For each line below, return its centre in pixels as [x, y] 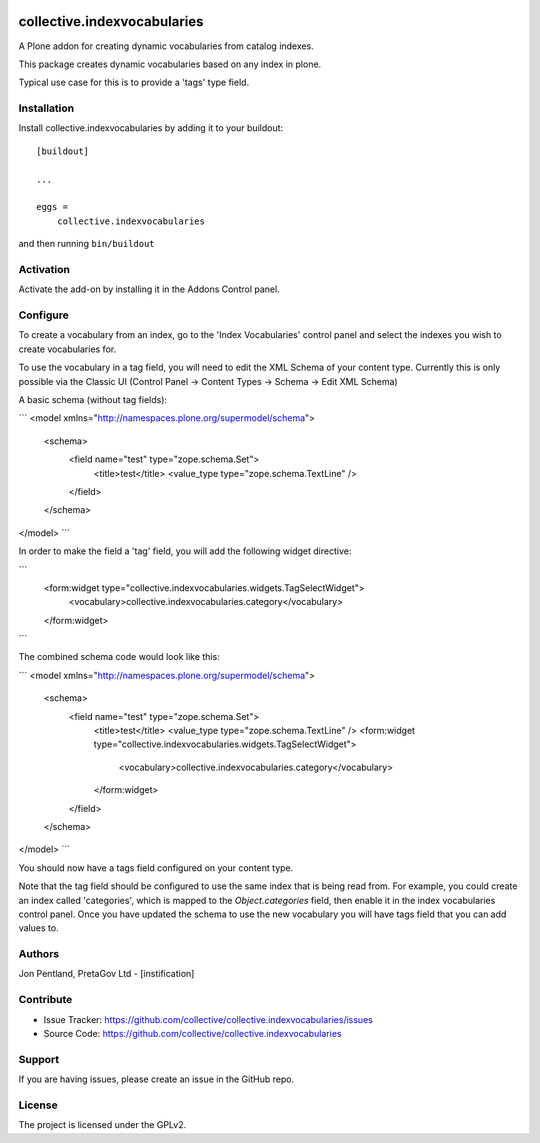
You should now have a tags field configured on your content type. [156, 867]
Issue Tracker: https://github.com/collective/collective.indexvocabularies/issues [208, 1019]
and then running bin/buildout [86, 244]
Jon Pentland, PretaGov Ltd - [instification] [106, 974]
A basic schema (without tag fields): [93, 400]
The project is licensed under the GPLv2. [102, 1125]
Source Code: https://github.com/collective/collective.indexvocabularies [192, 1034]
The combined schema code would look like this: [119, 657]
